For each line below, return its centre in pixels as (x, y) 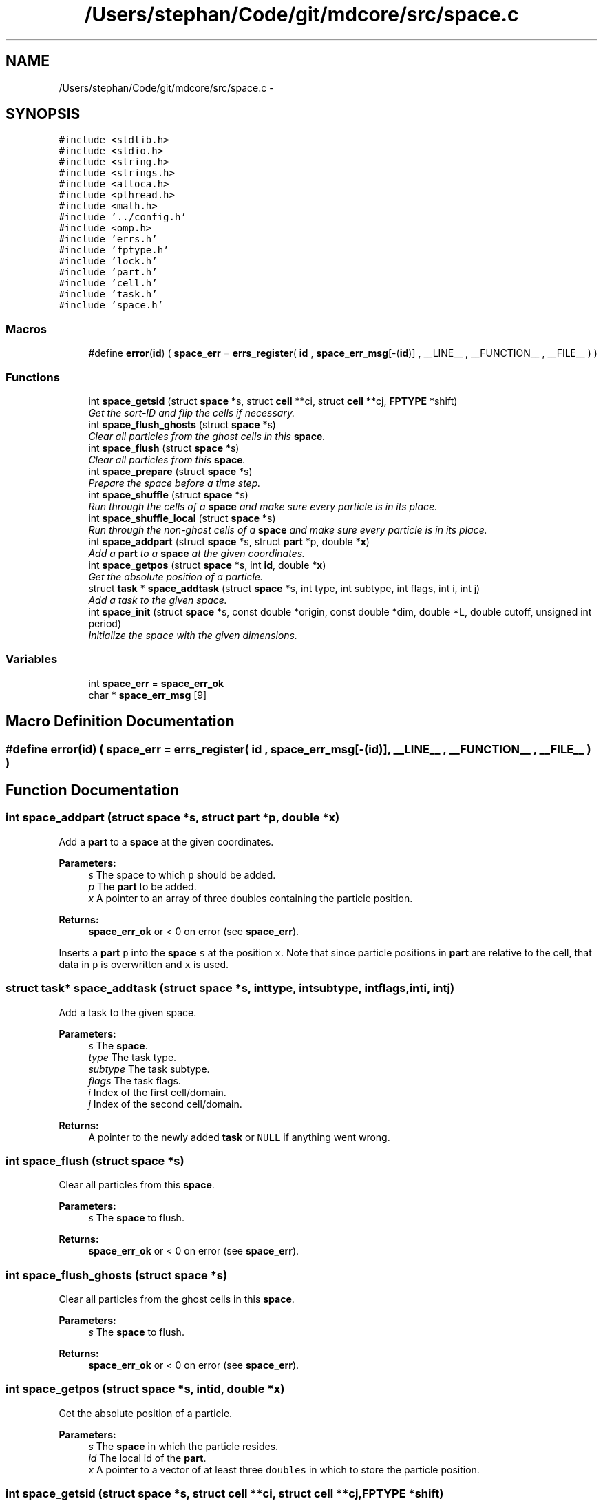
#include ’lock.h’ (108, 261)
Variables (32, 659)
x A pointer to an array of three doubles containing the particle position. (251, 898)
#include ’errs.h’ (108, 239)
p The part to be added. (142, 886)
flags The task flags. (135, 1080)
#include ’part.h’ (108, 272)
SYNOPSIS (43, 114)
